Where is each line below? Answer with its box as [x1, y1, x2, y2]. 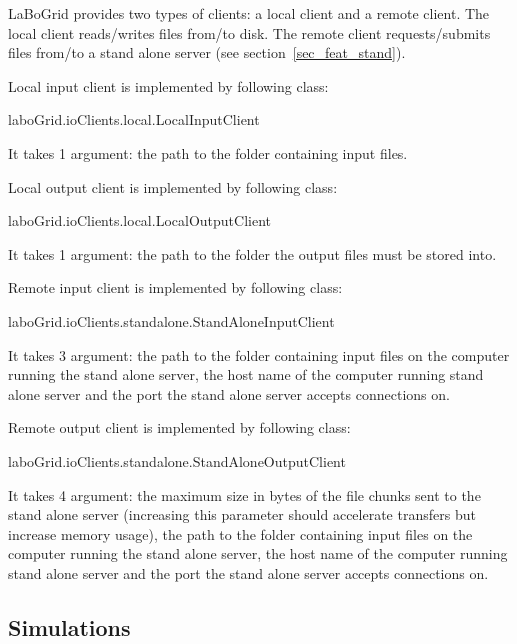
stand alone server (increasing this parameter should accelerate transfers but [8, 504, 476, 525]
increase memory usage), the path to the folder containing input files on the [8, 523, 473, 544]
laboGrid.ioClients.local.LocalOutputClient [8, 210, 271, 231]
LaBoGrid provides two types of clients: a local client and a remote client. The [8, 3, 490, 23]
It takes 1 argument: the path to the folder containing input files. [8, 142, 408, 163]
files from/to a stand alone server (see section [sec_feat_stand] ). [8, 42, 406, 63]
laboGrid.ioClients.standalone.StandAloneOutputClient [8, 450, 346, 471]
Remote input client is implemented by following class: [8, 277, 343, 298]
